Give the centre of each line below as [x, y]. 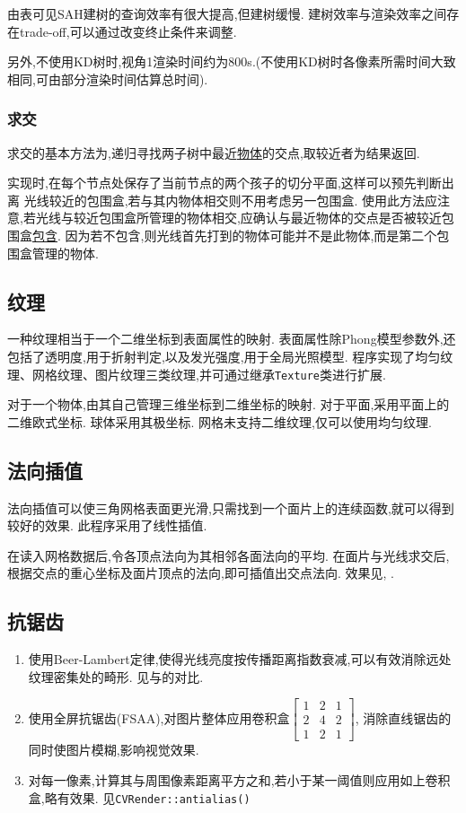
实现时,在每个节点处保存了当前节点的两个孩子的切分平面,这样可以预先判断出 [231, 183]
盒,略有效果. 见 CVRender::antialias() [139, 797]
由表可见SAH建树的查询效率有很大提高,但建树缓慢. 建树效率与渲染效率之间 [227, 13]
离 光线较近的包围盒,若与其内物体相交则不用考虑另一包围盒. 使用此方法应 [223, 200]
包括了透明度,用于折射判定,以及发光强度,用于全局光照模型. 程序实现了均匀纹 [230, 356]
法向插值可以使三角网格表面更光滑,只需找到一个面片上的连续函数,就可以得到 [231, 507]
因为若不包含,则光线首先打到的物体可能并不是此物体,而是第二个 [251, 235]
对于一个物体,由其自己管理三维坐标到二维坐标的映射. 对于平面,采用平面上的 [229, 404]
